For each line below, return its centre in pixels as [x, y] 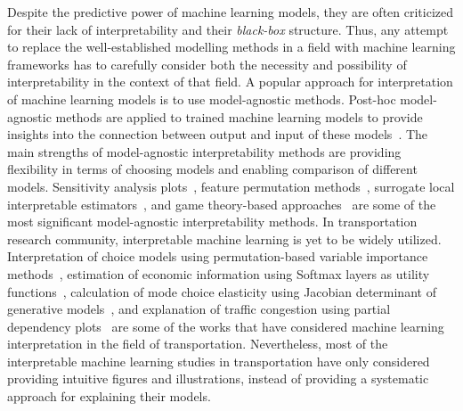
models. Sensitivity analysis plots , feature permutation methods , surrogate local [231, 186]
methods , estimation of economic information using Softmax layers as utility [219, 273]
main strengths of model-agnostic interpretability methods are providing [204, 151]
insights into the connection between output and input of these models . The [218, 134]
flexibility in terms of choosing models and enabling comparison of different [212, 169]
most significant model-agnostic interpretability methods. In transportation [212, 222]
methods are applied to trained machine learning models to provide [239, 116]
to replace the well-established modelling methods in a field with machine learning [231, 47]
